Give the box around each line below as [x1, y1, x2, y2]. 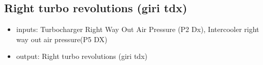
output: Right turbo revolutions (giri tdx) [16, 51, 147, 61]
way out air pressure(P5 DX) [16, 34, 108, 44]
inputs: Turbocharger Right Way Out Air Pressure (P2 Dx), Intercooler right [16, 24, 259, 35]
